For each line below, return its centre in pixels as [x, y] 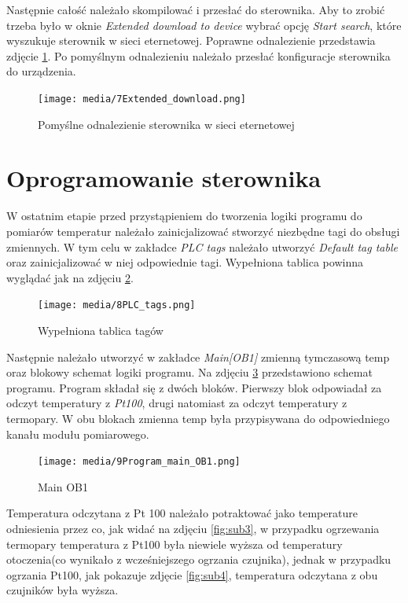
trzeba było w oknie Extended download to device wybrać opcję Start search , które [204, 25]
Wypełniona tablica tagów [101, 330]
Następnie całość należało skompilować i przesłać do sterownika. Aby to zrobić [196, 9]
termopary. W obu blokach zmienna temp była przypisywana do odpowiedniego [198, 418]
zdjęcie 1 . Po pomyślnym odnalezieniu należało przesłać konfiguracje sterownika [198, 55]
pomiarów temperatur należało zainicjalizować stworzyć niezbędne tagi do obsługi [203, 231]
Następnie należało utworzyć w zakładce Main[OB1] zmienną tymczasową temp [198, 357]
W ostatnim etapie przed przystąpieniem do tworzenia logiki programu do [184, 216]
